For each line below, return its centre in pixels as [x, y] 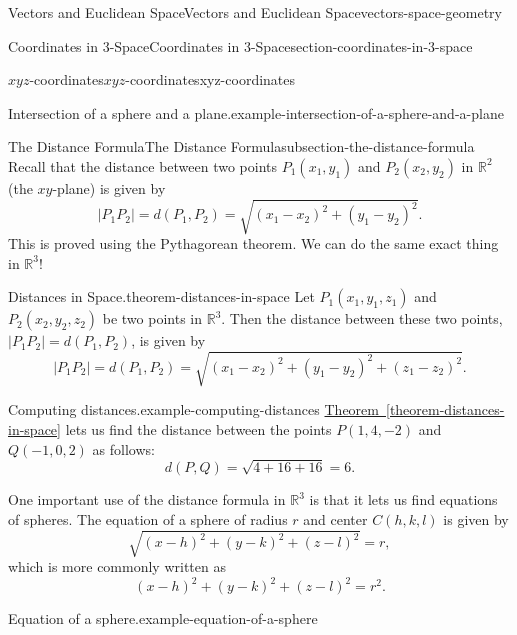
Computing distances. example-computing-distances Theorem [193, 409]
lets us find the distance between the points [198, 429]
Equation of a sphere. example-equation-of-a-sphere [163, 618]
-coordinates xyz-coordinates [210, 79]
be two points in [152, 318]
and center [335, 518]
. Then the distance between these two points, [362, 318]
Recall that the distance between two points [143, 165]
